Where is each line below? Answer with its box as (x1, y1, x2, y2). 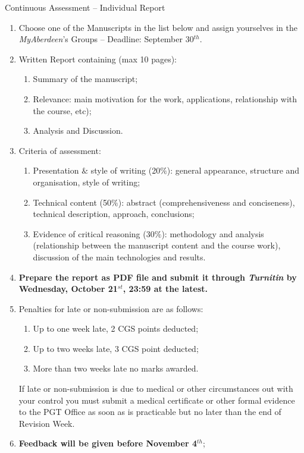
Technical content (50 (33, 196, 112, 208)
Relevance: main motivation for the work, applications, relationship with (33, 92, 297, 105)
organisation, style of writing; (33, 175, 140, 188)
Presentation (33, 164, 79, 177)
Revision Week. (18, 417, 75, 429)
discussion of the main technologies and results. (33, 250, 206, 263)
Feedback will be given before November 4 (18, 437, 197, 449)
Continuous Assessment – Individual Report (5, 1, 165, 13)
